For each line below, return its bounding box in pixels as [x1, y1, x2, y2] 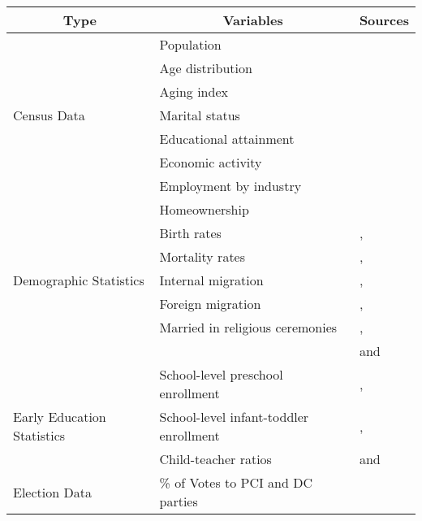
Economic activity [159, 153, 262, 171]
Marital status [159, 106, 240, 124]
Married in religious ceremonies [159, 318, 338, 336]
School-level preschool [159, 365, 283, 384]
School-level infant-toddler [159, 407, 309, 426]
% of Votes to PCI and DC [159, 473, 313, 492]
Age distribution [159, 59, 252, 77]
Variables [222, 11, 283, 29]
